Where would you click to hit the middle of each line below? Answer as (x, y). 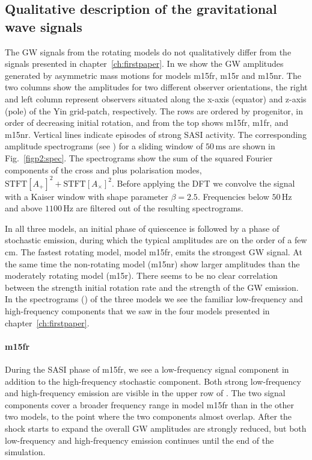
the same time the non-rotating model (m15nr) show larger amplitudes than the (152, 263)
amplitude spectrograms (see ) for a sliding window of (104, 146)
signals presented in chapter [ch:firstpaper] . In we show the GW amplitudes (144, 64)
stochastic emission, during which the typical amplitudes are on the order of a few (156, 240)
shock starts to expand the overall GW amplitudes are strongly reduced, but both (156, 428)
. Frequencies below (233, 196)
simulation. (25, 452)
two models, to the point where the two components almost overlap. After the (148, 416)
